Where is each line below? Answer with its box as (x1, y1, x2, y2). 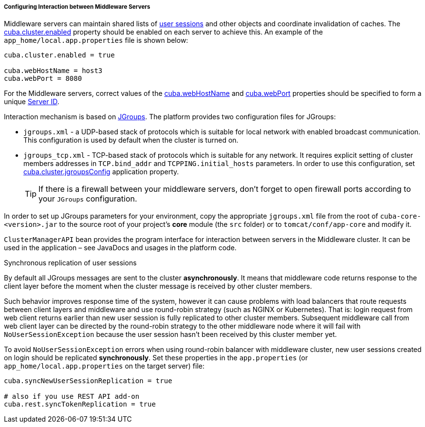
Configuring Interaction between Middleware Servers (4, 3, 150, 10)
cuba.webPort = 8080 (4, 74, 82, 83)
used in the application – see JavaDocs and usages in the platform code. (4, 243, 237, 252)
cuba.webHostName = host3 (4, 67, 103, 75)
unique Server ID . (4, 97, 59, 106)
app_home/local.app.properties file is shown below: (4, 36, 188, 45)
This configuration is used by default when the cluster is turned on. (23, 136, 239, 145)
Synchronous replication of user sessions (4, 259, 137, 267)
